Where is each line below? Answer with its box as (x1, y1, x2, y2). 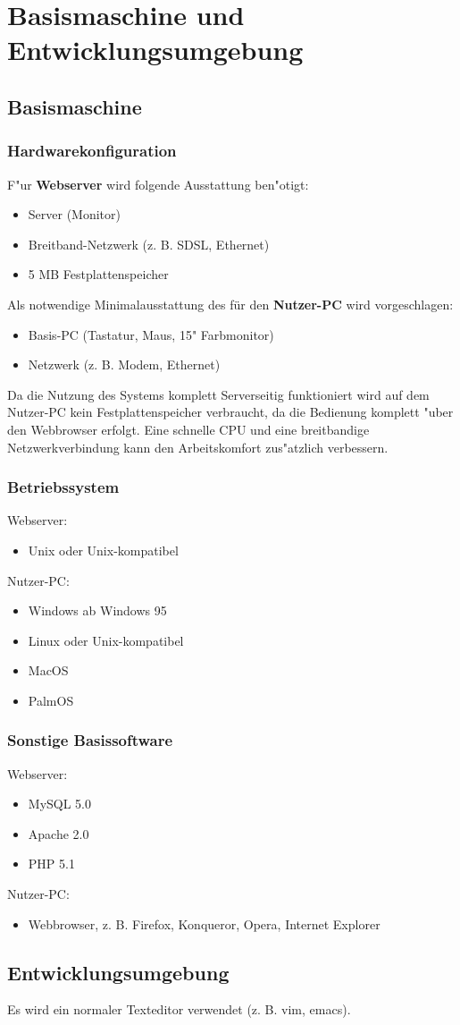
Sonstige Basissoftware (7, 729, 173, 751)
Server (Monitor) (28, 205, 121, 224)
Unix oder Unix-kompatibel (28, 540, 179, 559)
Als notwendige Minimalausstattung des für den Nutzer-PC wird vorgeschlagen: (7, 294, 454, 313)
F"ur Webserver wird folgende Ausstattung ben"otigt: (7, 174, 309, 193)
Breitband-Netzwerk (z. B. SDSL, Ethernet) (28, 234, 270, 253)
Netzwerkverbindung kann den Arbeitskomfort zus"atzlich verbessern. (7, 437, 389, 456)
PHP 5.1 (28, 854, 75, 873)
